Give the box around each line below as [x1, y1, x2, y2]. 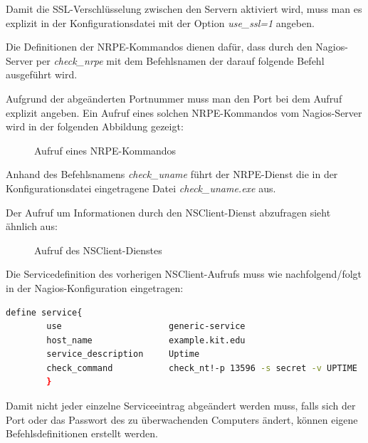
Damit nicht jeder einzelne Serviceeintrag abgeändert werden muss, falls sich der [6, 398, 356, 413]
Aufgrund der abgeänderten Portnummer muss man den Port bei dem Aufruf [6, 90, 342, 105]
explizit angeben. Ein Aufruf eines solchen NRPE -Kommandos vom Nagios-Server [6, 105, 362, 120]
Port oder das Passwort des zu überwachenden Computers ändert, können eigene [6, 412, 358, 427]
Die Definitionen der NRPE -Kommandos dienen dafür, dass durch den [6, 39, 312, 54]
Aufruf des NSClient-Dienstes [34, 242, 162, 257]
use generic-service [46, 321, 246, 332]
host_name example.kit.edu [46, 335, 246, 345]
